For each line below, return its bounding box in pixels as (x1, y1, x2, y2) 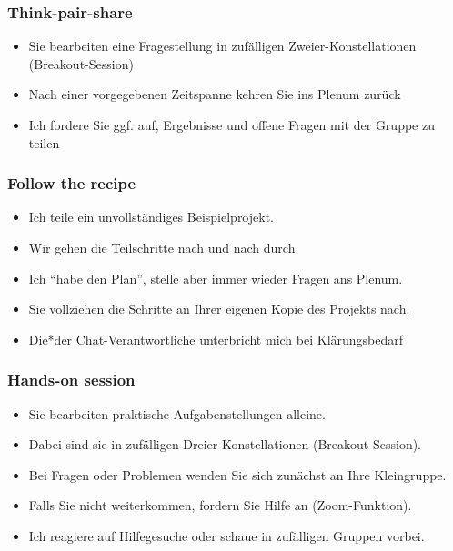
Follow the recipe (7, 172, 136, 195)
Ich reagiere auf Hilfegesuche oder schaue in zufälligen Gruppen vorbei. (28, 526, 425, 545)
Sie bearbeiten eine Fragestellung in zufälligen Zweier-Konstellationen (28, 36, 417, 55)
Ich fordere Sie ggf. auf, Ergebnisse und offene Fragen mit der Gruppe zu (28, 115, 435, 134)
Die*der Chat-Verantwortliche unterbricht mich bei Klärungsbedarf (28, 329, 404, 348)
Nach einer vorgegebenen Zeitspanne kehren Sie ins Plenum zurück (28, 85, 401, 104)
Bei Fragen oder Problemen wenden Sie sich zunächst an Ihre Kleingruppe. (28, 465, 447, 484)
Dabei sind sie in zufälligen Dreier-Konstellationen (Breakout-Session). (28, 435, 422, 454)
